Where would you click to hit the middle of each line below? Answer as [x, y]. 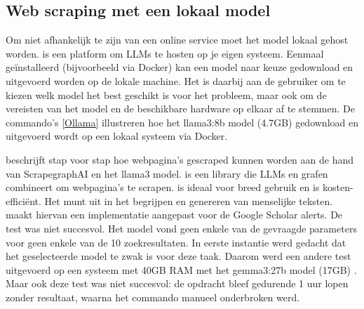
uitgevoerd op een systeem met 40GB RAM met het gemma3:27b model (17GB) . [181, 269]
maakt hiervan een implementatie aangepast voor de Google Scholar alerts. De [174, 215]
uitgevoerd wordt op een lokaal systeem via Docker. [117, 136]
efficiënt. [23, 200]
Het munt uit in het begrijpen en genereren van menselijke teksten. [189, 200]
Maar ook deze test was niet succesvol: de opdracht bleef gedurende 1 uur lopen [177, 283]
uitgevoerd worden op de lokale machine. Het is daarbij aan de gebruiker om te [176, 80]
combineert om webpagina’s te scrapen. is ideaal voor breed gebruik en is [163, 187]
